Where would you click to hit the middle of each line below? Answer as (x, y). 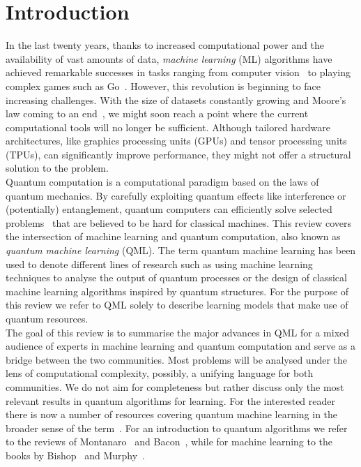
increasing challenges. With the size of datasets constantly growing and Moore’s (176, 99)
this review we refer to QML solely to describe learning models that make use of (177, 305)
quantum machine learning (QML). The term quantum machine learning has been (181, 250)
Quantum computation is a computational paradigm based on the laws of (162, 182)
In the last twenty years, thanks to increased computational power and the (165, 45)
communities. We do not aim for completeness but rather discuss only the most (175, 386)
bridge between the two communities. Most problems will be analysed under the (177, 359)
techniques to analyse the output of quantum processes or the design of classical (176, 277)
